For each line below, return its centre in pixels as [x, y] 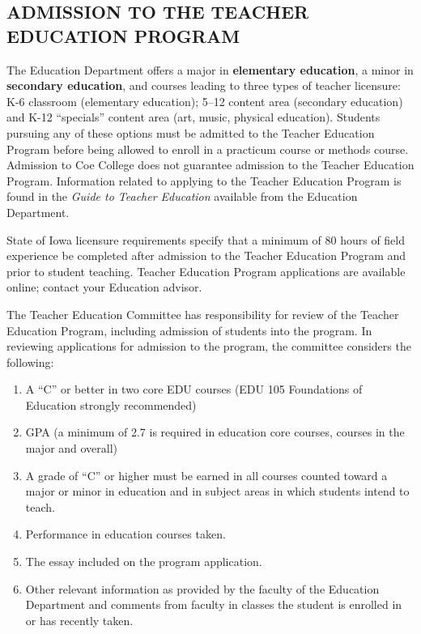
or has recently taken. [79, 620]
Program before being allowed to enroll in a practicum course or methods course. [208, 149]
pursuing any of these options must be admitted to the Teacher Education [191, 132]
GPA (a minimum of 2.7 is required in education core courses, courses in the [215, 432]
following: [30, 362]
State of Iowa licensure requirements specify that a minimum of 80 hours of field [206, 239]
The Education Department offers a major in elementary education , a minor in [210, 69]
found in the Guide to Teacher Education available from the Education [182, 196]
